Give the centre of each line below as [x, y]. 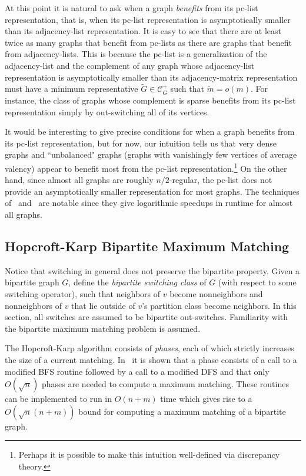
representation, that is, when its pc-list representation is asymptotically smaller [148, 19]
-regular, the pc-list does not [221, 180]
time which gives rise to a [206, 399]
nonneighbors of [33, 305]
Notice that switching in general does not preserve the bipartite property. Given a [152, 270]
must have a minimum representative [71, 89]
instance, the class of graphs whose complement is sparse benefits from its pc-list [150, 100]
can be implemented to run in [59, 399]
